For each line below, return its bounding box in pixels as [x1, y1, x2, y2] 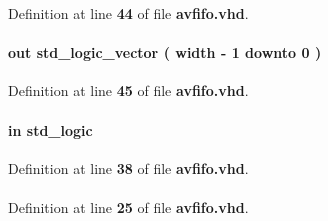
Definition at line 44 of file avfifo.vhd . [8, 3, 249, 23]
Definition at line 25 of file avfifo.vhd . [8, 196, 249, 217]
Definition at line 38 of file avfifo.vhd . [8, 157, 249, 178]
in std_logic [8, 119, 93, 140]
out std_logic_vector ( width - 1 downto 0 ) [8, 42, 322, 63]
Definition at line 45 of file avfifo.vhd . [8, 80, 249, 101]
